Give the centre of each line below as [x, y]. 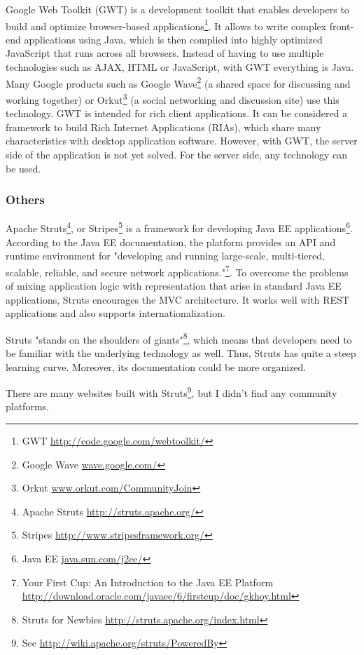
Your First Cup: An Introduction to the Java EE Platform [148, 582]
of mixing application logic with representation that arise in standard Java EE [174, 285]
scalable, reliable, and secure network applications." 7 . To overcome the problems [177, 271]
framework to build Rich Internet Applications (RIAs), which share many [163, 127]
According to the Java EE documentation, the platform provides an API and [171, 242]
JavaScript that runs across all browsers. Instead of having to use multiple [165, 53]
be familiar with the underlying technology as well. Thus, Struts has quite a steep [181, 353]
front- [342, 26]
